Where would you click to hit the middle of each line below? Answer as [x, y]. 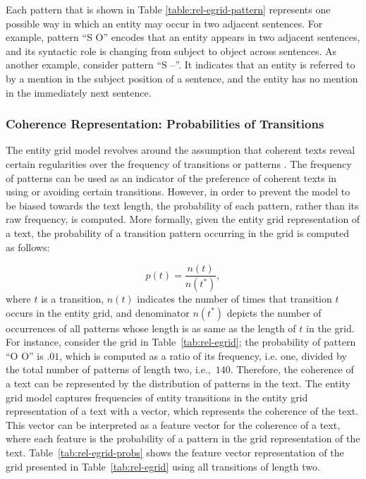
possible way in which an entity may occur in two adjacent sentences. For [164, 23]
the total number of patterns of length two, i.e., [108, 369]
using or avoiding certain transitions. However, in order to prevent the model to [178, 192]
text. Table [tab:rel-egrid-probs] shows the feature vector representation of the [175, 452]
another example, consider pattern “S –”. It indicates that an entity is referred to [181, 65]
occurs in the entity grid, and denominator [98, 312]
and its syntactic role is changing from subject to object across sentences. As [171, 50]
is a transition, [73, 299]
